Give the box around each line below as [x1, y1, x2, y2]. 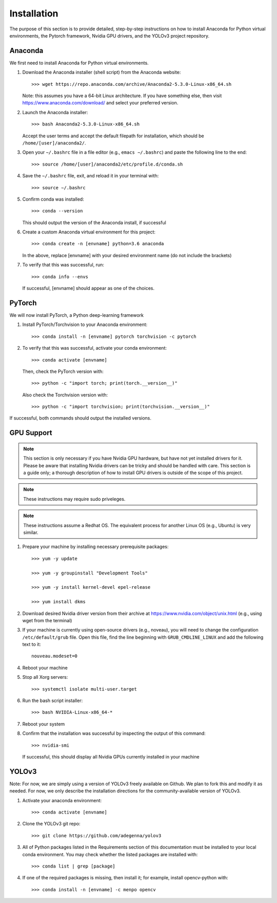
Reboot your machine [22, 664, 68, 671]
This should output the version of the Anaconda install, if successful [22, 219, 166, 226]
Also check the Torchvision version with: [22, 391, 108, 398]
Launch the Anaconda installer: [22, 109, 88, 115]
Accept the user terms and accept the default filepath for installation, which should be [22, 133, 205, 139]
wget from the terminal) [22, 617, 72, 623]
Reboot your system [22, 720, 65, 727]
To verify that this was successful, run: [22, 262, 105, 268]
